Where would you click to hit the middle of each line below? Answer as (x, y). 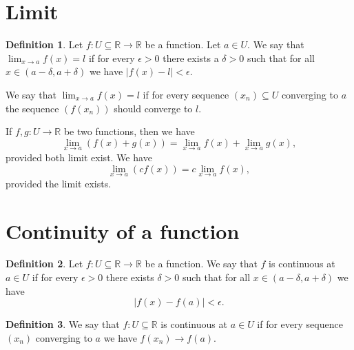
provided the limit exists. (59, 183)
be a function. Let (183, 44)
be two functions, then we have (129, 131)
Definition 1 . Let (44, 44)
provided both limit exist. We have (79, 157)
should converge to (153, 108)
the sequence (32, 108)
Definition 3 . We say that (63, 324)
